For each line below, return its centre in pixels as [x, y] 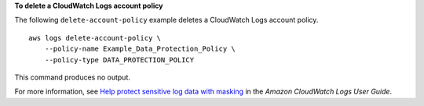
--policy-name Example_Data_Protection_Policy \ [140, 49]
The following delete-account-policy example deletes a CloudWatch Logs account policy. [166, 20]
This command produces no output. [73, 77]
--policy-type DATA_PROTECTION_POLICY [119, 60]
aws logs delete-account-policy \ [95, 38]
